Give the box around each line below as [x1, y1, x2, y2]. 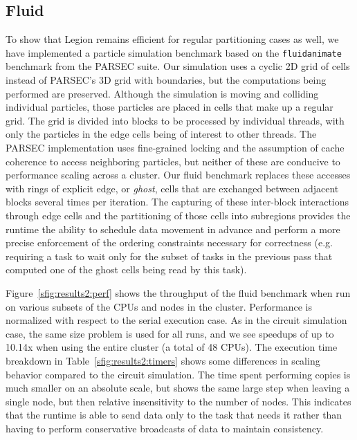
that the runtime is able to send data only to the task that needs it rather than [6, 407, 342, 422]
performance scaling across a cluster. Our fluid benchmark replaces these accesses [6, 167, 351, 182]
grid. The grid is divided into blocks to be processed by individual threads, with [6, 113, 345, 127]
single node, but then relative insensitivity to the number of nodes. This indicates [6, 394, 351, 408]
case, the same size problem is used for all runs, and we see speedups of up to [6, 326, 334, 340]
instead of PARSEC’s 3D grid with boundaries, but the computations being [6, 73, 327, 87]
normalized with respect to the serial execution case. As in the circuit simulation [6, 313, 347, 327]
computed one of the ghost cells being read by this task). [6, 262, 247, 277]
